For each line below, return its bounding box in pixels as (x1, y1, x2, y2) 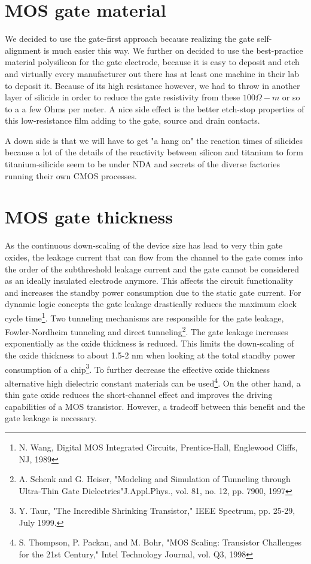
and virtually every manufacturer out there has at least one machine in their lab (5, 67, 299, 79)
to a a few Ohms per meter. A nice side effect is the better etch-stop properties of (5, 102, 304, 115)
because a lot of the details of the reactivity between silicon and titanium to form (5, 146, 303, 158)
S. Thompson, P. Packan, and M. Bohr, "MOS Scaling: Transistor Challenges (19, 536, 301, 548)
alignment (5, 44, 41, 56)
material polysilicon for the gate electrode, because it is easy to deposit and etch (5, 56, 300, 68)
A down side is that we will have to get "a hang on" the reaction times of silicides (5, 134, 303, 146)
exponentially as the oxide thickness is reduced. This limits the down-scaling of (5, 337, 294, 350)
